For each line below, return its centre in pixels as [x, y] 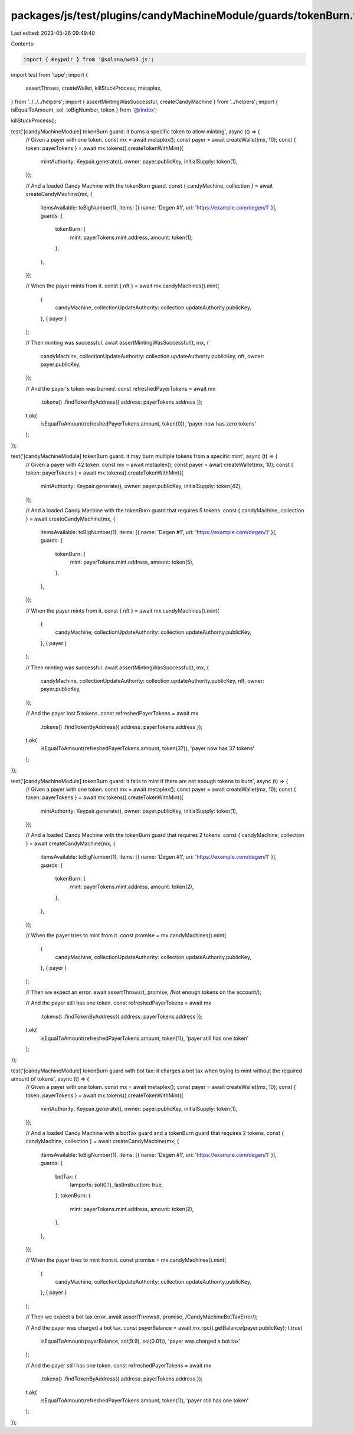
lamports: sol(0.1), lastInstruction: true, [117, 1185]
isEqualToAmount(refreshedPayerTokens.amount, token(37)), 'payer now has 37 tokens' [147, 748]
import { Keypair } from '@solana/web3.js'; [89, 59]
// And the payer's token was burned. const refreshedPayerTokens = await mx [120, 388]
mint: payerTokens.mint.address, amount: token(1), [131, 237]
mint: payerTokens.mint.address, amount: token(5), [132, 562]
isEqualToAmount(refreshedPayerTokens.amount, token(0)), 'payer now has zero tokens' [148, 424]
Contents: [23, 44]
